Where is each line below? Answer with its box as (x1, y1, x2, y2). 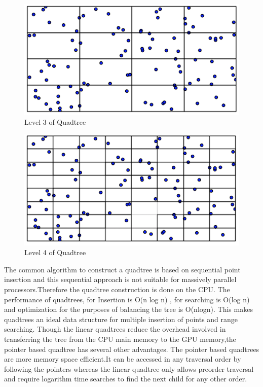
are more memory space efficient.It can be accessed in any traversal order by (4, 354, 241, 364)
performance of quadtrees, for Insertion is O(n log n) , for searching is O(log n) (4, 294, 250, 304)
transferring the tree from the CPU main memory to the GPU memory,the (4, 334, 236, 344)
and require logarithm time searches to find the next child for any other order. (4, 373, 247, 384)
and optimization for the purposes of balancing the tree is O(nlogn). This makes (4, 304, 253, 314)
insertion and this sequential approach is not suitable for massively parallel (4, 274, 237, 285)
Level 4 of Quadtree (24, 247, 86, 258)
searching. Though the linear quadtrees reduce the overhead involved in (4, 324, 226, 334)
